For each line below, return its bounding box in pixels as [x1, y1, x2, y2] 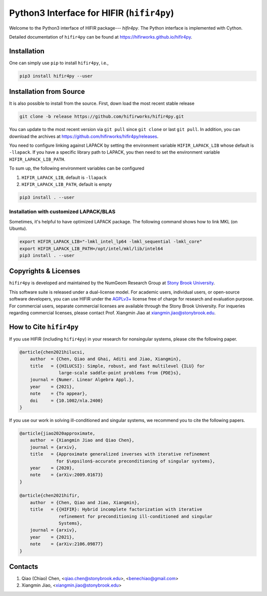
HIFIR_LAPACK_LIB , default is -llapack [21, 174, 107, 180]
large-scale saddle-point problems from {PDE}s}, [58, 370, 181, 376]
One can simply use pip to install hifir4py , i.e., [9, 60, 109, 66]
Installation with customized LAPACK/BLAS [9, 208, 116, 215]
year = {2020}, [30, 465, 75, 470]
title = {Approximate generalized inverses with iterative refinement [30, 451, 210, 457]
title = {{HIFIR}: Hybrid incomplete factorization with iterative [30, 507, 202, 512]
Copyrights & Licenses [9, 267, 81, 275]
